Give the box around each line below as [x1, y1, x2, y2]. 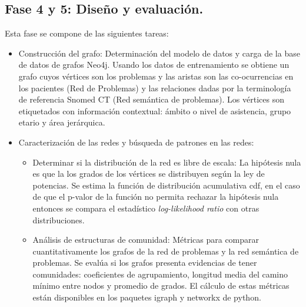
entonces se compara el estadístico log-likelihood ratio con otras [32, 202, 260, 214]
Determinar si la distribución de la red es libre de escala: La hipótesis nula [32, 156, 301, 168]
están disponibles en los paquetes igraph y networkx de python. [32, 291, 261, 303]
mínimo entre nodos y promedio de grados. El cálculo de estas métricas [32, 279, 290, 292]
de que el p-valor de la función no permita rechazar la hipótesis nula [32, 190, 279, 203]
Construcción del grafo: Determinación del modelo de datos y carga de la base [18, 47, 300, 59]
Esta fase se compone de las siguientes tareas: [5, 27, 169, 39]
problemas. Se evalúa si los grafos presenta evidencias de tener [32, 256, 257, 269]
